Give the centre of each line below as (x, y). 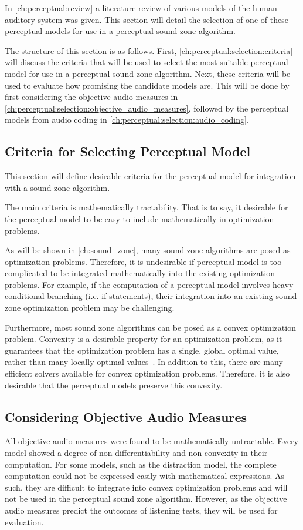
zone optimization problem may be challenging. (90, 308)
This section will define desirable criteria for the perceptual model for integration (150, 176)
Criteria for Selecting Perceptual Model (128, 151)
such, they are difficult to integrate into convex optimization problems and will (146, 487)
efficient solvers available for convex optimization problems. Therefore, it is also (147, 373)
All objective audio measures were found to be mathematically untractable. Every (152, 441)
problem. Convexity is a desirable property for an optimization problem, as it (144, 339)
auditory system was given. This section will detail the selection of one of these (147, 19)
